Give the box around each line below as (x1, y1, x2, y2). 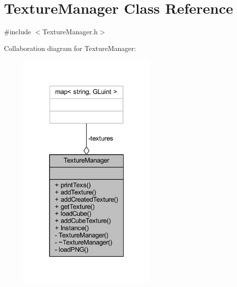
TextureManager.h (42, 26, 98, 37)
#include (4, 26, 31, 37)
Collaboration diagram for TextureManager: (4, 43, 136, 53)
